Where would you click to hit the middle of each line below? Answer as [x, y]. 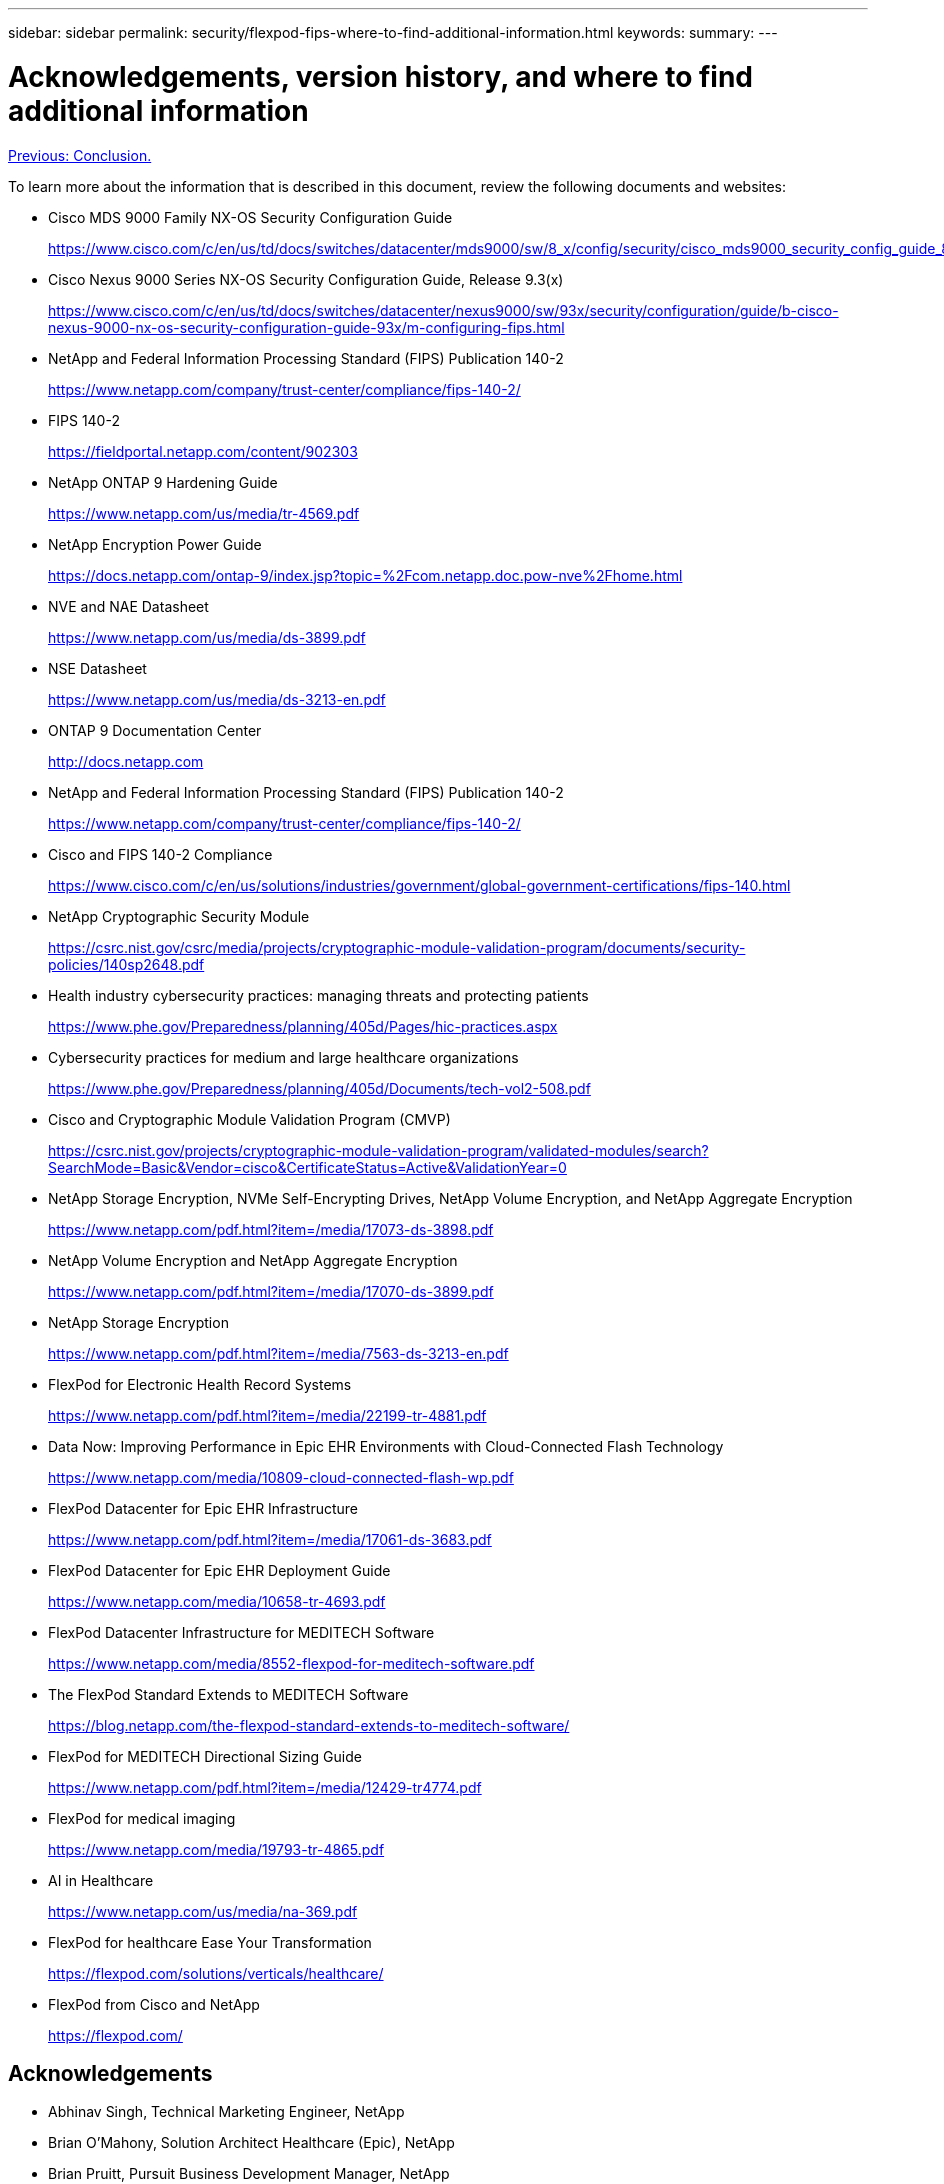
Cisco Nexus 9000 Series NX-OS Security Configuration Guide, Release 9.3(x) [306, 279]
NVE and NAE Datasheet [128, 606]
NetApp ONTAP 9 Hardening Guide [163, 482]
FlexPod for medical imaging [142, 1818]
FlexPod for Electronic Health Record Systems [200, 1384]
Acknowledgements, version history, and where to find [381, 76]
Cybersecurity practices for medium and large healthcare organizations [283, 1057]
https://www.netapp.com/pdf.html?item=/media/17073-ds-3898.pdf [271, 1229]
